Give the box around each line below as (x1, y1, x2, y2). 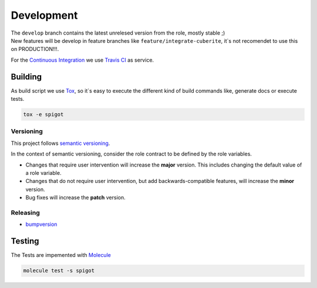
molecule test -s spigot (23, 267, 95, 274)
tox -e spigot (23, 111, 64, 117)
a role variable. (25, 169, 62, 176)
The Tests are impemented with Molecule (11, 252, 111, 259)
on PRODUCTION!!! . (11, 46, 59, 53)
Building (11, 72, 42, 82)
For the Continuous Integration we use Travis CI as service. (11, 56, 154, 63)
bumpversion (25, 221, 58, 228)
